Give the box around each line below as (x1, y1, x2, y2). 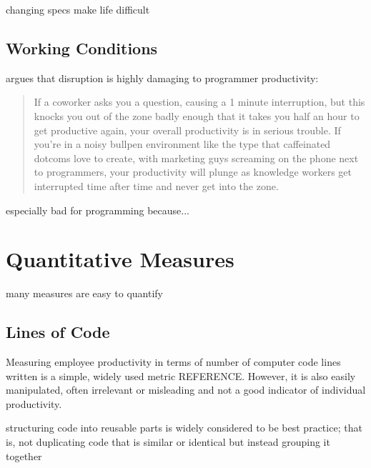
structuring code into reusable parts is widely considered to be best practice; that (6, 420, 362, 435)
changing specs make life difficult (6, 2, 150, 16)
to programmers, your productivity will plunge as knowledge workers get (34, 164, 352, 179)
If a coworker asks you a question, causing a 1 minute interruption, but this (34, 94, 365, 109)
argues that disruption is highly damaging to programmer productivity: (6, 70, 319, 85)
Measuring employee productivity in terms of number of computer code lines (6, 354, 341, 369)
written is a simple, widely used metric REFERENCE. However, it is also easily (6, 368, 356, 383)
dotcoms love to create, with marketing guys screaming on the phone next (34, 150, 359, 165)
